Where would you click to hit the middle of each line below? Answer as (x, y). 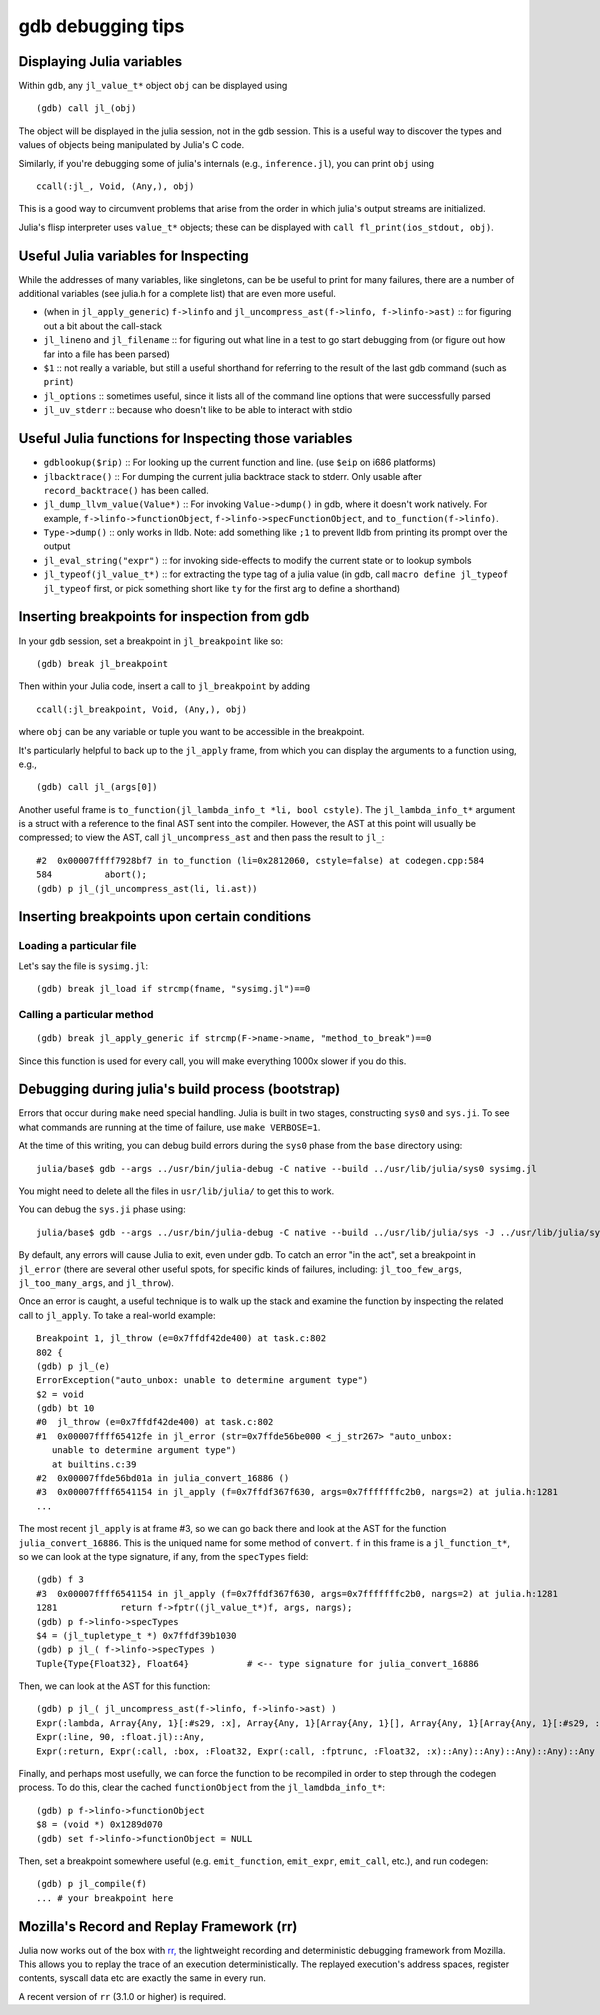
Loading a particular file (77, 946)
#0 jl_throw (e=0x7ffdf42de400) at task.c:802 (155, 1422)
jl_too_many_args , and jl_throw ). (96, 1282)
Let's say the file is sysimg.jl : (83, 966)
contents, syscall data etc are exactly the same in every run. (142, 1978)
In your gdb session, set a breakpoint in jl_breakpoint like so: (151, 641)
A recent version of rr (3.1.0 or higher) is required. (122, 1996)
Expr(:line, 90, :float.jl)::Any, (120, 1737)
